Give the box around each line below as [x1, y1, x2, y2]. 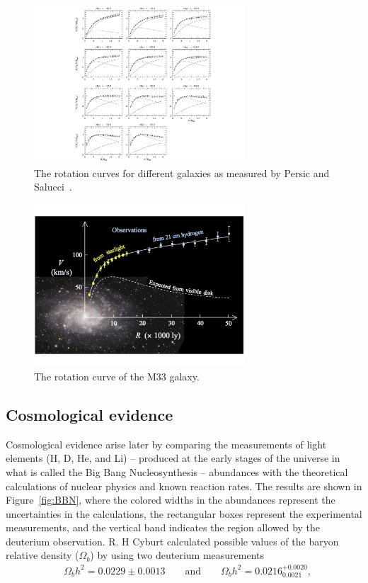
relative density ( [6, 548, 79, 562]
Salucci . [34, 179, 72, 194]
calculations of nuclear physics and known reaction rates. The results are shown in [6, 478, 362, 493]
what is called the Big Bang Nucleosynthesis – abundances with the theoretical [6, 464, 348, 479]
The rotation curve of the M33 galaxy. [34, 368, 200, 383]
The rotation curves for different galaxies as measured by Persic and [34, 165, 330, 180]
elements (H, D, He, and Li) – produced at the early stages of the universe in [6, 451, 340, 465]
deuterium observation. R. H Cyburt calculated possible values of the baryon [6, 533, 339, 548]
